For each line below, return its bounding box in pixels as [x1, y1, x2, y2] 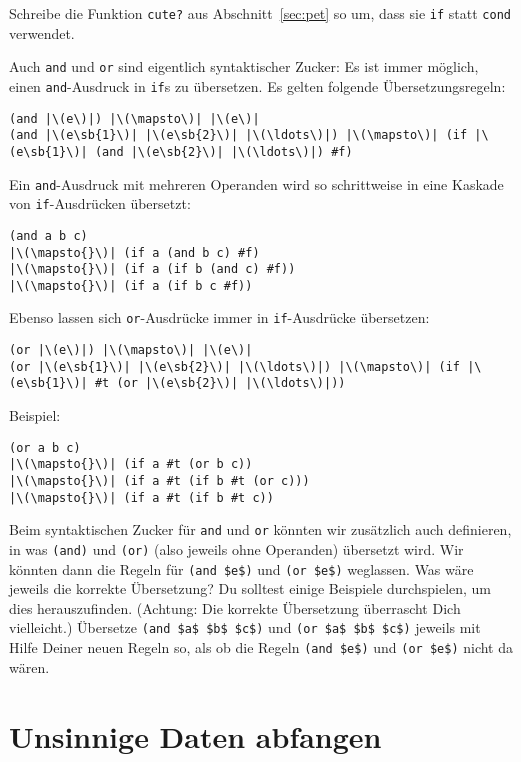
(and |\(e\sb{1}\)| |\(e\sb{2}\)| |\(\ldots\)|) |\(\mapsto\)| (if [9, 128, 468, 143]
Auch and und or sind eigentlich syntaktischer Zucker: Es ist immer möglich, [9, 56, 479, 77]
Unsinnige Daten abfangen [9, 715, 382, 756]
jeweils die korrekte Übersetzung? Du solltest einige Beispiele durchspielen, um [9, 578, 492, 599]
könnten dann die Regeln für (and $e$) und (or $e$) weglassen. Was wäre [9, 558, 474, 579]
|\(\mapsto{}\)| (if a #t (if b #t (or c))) [9, 474, 310, 488]
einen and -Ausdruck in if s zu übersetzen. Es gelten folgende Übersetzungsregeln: [9, 75, 506, 96]
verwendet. [9, 22, 75, 43]
